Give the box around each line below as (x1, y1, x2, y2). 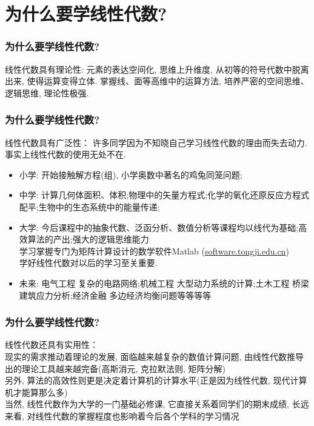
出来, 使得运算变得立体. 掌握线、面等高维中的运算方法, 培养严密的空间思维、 (5, 75, 309, 87)
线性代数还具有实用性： (5, 338, 98, 351)
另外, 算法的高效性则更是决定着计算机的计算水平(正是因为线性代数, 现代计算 (5, 374, 307, 387)
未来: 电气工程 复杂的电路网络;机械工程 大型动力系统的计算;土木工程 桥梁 (19, 276, 310, 289)
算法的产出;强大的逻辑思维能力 (27, 233, 149, 245)
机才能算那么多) (5, 385, 68, 398)
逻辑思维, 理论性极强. (5, 86, 89, 99)
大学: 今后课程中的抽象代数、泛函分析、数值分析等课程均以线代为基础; (19, 221, 299, 233)
